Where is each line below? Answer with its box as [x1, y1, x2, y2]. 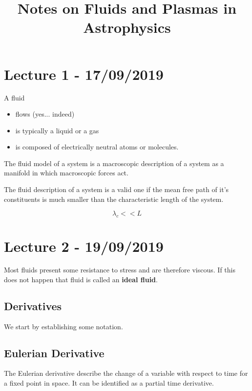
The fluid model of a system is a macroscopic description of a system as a [4, 158, 224, 168]
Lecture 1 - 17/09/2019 [4, 64, 164, 84]
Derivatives [4, 298, 62, 313]
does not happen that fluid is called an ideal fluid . [4, 274, 158, 284]
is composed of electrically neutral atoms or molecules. [15, 142, 179, 152]
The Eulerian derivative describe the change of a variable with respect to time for [4, 368, 248, 378]
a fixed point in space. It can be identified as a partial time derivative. [4, 377, 214, 388]
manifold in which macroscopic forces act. [4, 168, 128, 178]
